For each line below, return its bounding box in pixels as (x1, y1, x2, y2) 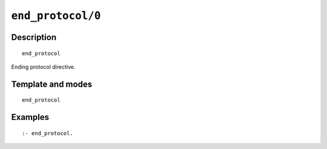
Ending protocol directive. (11, 63, 76, 70)
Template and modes (11, 79, 93, 89)
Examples (11, 112, 50, 122)
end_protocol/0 (11, 9, 101, 22)
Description (11, 32, 57, 42)
